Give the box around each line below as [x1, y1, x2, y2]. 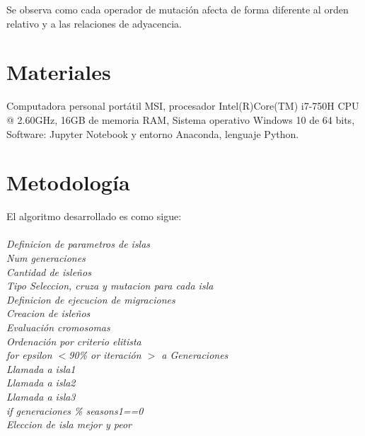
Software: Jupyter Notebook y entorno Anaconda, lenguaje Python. [6, 126, 299, 141]
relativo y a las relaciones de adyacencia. [6, 16, 182, 30]
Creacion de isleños [6, 306, 91, 321]
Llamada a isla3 [6, 389, 76, 403]
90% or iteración [69, 348, 141, 362]
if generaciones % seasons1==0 [6, 403, 144, 418]
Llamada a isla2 [6, 375, 76, 390]
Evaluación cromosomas [6, 319, 110, 334]
